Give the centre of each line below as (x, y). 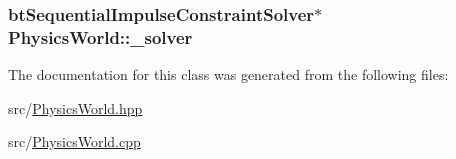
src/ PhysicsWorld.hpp (75, 107)
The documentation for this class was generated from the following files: (228, 74)
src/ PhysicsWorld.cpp (74, 141)
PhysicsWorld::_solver (100, 36)
